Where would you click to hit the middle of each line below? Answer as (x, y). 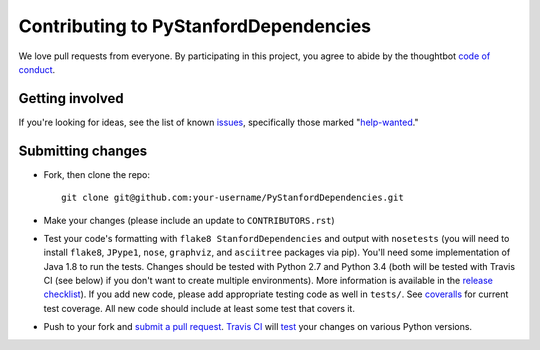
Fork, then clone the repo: (96, 174)
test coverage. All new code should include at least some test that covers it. (199, 308)
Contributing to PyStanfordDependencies (195, 26)
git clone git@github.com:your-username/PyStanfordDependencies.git (232, 198)
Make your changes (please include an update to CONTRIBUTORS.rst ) (189, 220)
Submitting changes (83, 150)
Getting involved (71, 98)
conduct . (37, 69)
